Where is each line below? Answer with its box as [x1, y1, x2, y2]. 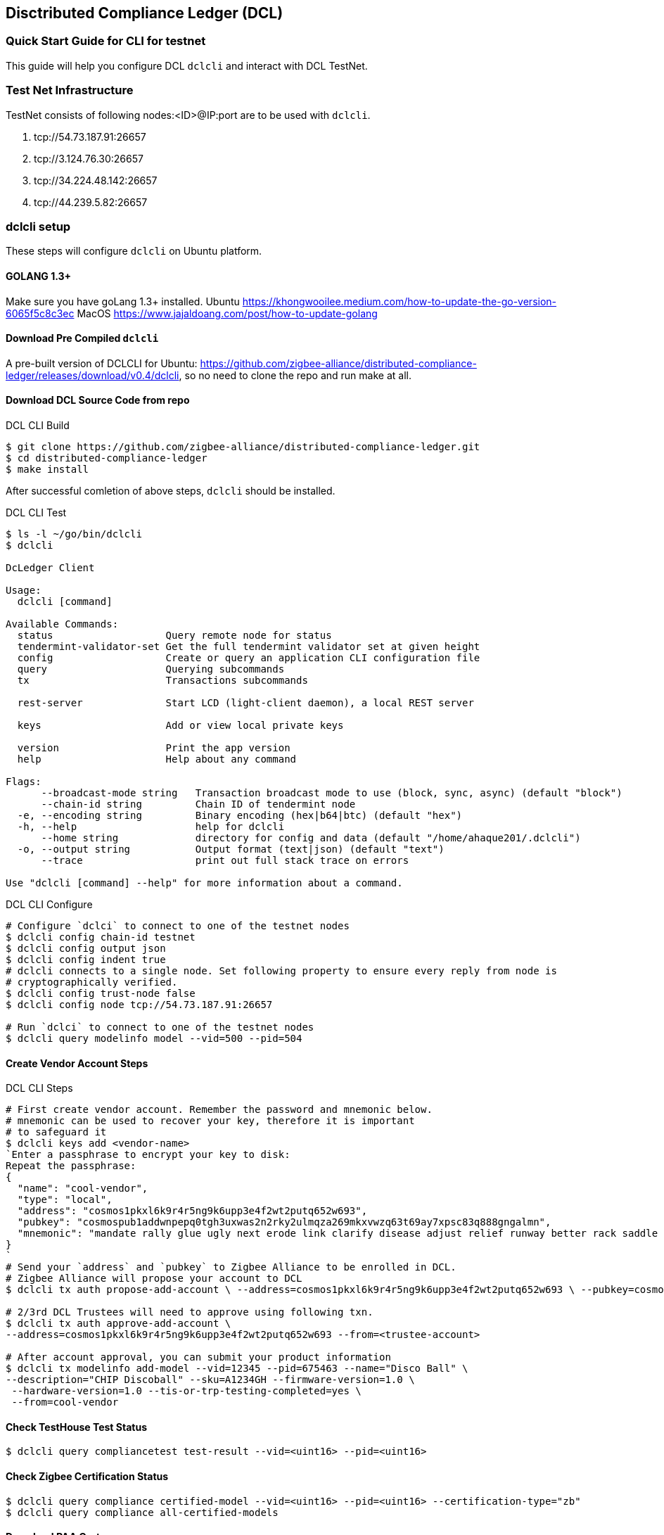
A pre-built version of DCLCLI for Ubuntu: [6, 357, 198, 369]
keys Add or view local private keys [17, 719, 344, 731]
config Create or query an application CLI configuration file [17, 651, 480, 663]
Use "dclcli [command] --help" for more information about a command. [6, 877, 403, 888]
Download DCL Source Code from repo [6, 394, 190, 407]
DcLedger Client [6, 561, 95, 573]
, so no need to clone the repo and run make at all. [179, 369, 411, 381]
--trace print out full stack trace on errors [41, 854, 409, 866]
